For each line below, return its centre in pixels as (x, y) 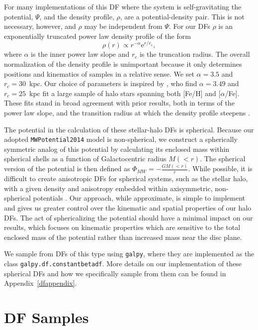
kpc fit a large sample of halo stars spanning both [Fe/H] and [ (125, 93)
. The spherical (223, 159)
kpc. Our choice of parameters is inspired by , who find (113, 83)
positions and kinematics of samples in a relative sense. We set (99, 73)
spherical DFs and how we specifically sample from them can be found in (115, 273)
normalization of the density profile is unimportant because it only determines (123, 64)
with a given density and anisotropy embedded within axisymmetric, (108, 188)
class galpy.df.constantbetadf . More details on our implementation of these (123, 263)
